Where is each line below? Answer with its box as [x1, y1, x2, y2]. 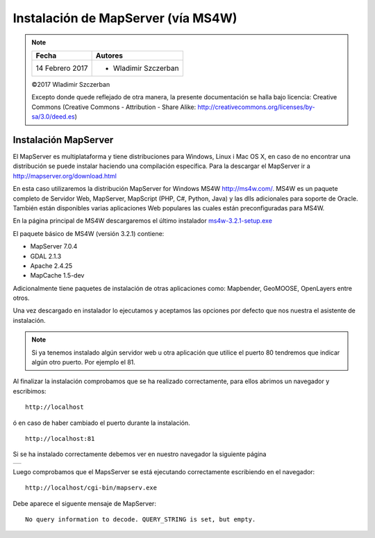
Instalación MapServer [12, 134, 114, 146]
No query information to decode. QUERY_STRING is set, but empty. [25, 515, 256, 523]
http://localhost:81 [25, 435, 95, 442]
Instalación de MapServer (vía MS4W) [12, 10, 237, 26]
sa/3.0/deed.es [31, 112, 76, 121]
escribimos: [12, 387, 47, 395]
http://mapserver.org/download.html [12, 171, 117, 180]
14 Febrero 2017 [35, 63, 88, 73]
